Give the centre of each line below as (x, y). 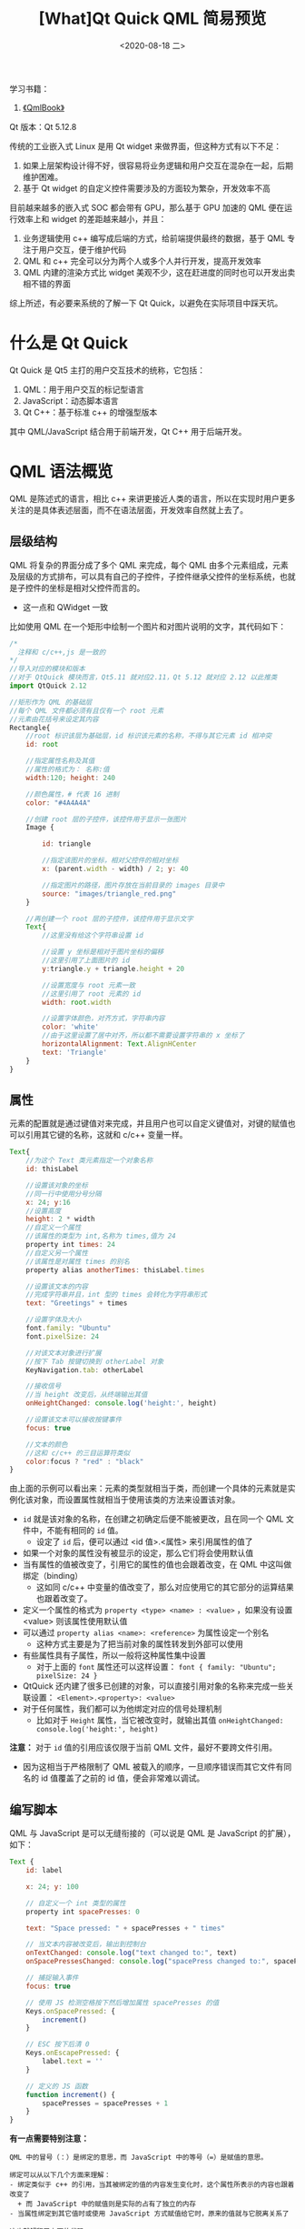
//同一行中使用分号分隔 (64, 1194)
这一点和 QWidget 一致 (65, 607)
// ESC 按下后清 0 (58, 2044)
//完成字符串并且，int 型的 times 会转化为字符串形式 (116, 1295)
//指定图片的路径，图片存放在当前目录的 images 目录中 (133, 885)
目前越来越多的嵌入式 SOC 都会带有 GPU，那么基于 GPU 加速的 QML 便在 (147, 207)
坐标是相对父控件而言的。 (97, 587)
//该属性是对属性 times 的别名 (78, 1261)
